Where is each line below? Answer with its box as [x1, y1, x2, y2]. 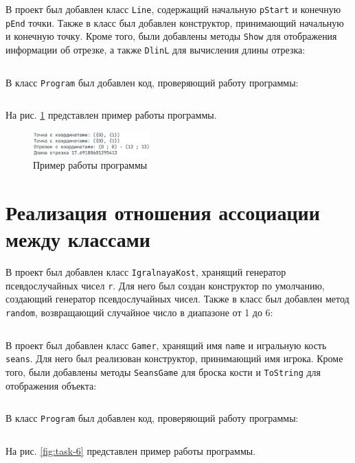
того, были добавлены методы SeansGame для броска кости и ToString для [5, 365, 321, 379]
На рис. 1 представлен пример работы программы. [5, 108, 217, 122]
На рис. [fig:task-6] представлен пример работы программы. [5, 443, 256, 458]
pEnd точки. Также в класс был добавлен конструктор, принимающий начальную [5, 15, 344, 29]
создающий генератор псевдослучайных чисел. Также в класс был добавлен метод [5, 292, 350, 306]
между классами [5, 225, 150, 253]
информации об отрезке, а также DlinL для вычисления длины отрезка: [5, 42, 306, 56]
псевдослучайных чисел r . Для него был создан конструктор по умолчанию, [5, 278, 325, 292]
